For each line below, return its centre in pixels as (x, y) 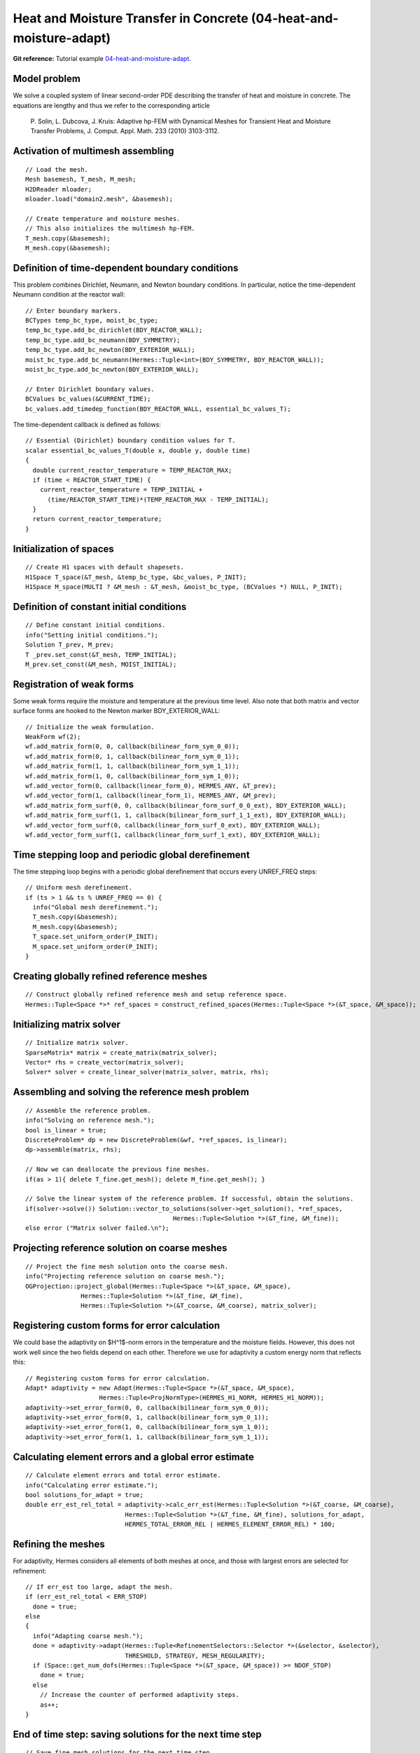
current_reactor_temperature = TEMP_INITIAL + (121, 490)
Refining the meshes (59, 1544)
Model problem (47, 79)
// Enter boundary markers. (73, 311)
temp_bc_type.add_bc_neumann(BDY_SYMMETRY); (103, 340)
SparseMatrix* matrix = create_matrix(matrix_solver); (121, 1053)
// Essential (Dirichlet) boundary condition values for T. (131, 441)
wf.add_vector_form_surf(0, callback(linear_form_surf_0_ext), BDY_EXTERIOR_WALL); (173, 825)
